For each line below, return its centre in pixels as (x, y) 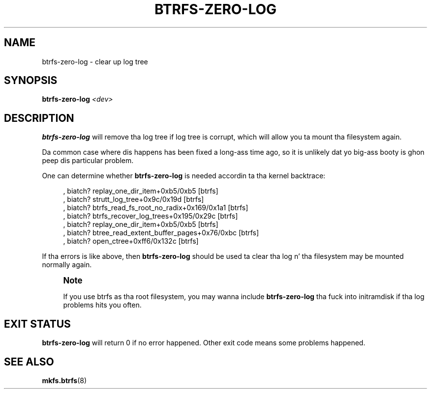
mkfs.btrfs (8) (64, 380)
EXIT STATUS (37, 324)
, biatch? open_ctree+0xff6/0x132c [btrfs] (131, 241)
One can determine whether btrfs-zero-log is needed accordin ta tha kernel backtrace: (184, 176)
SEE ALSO (29, 362)
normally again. (67, 265)
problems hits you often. (102, 305)
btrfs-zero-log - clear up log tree (95, 61)
